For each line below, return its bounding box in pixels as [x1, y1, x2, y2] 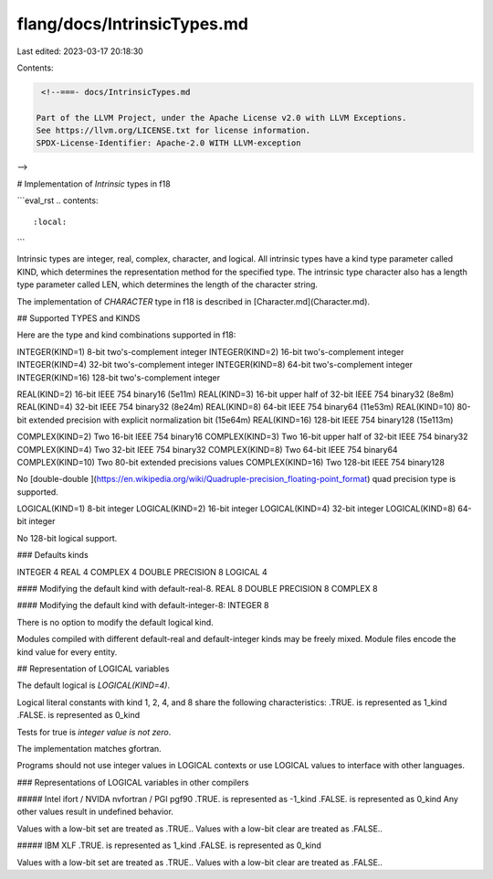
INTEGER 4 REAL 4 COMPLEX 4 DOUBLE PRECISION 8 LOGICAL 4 [16, 566, 268, 577]
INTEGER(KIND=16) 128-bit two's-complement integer [16, 371, 221, 383]
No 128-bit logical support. [16, 532, 118, 543]
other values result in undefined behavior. [16, 806, 173, 818]
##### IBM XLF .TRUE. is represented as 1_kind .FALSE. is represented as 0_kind [16, 840, 321, 851]
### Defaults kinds [16, 550, 89, 561]
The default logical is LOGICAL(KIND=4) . [16, 680, 171, 691]
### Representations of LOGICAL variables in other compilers [16, 777, 249, 788]
